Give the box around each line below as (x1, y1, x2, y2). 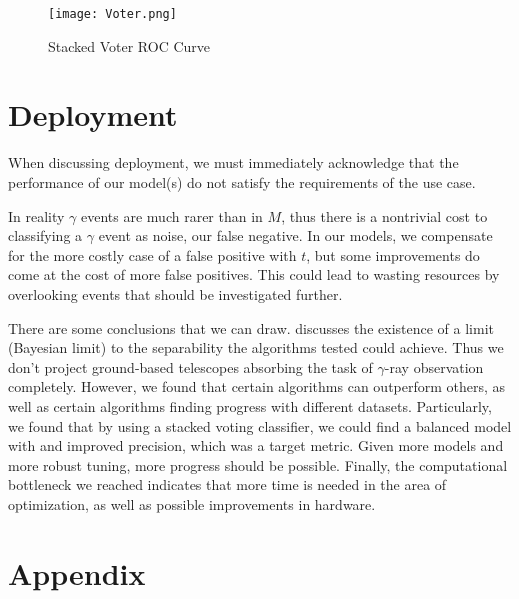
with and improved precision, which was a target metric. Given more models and (8, 435, 504, 456)
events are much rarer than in (81, 205, 263, 226)
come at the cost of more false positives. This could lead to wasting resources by (8, 264, 500, 285)
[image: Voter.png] (48, 7, 177, 21)
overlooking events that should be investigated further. (8, 283, 343, 304)
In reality (8, 205, 65, 226)
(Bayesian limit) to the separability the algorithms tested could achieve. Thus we (8, 337, 504, 358)
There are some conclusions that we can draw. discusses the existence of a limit (8, 317, 494, 338)
